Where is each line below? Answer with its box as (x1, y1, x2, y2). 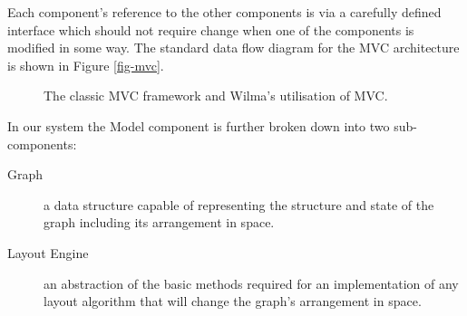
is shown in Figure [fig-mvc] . (7, 55, 164, 74)
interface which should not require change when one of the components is (7, 20, 414, 39)
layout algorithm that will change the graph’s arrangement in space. (44, 292, 422, 311)
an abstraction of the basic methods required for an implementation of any (44, 273, 459, 292)
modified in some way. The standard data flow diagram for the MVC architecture (7, 38, 460, 57)
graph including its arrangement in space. (44, 213, 275, 232)
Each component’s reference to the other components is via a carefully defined (7, 3, 442, 21)
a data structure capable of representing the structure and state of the (44, 195, 434, 214)
